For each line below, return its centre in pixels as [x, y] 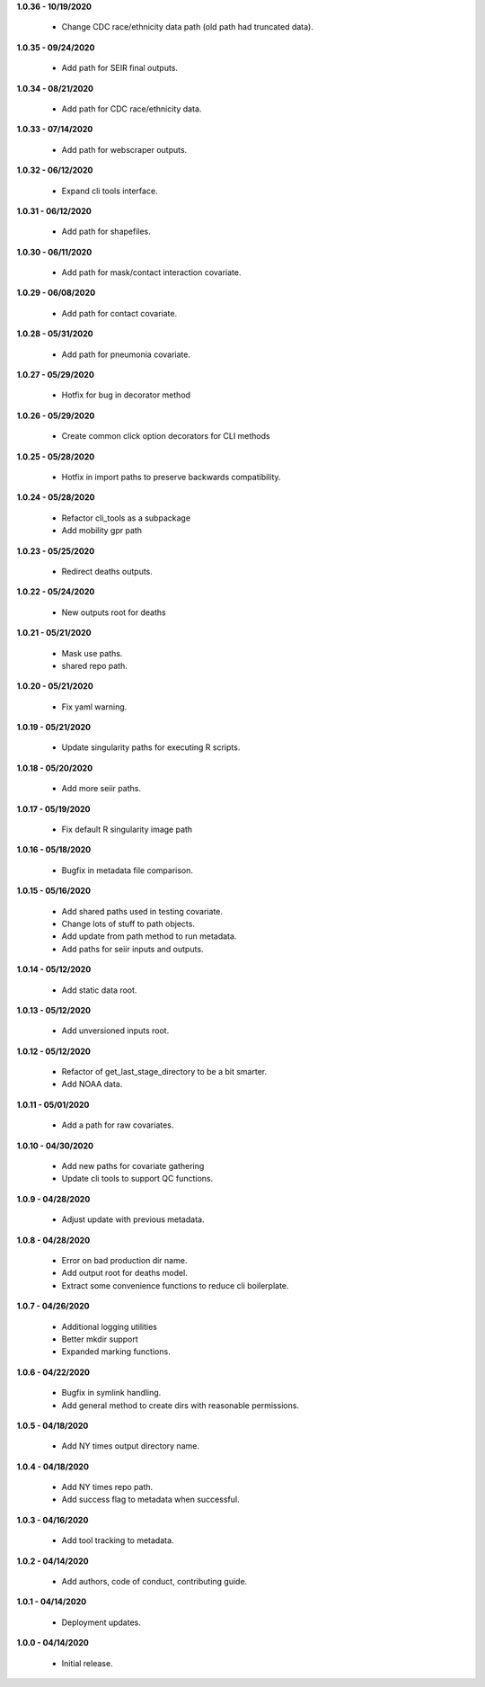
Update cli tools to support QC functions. [137, 1179]
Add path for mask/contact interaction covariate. [151, 272]
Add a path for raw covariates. [118, 1125]
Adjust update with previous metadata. [133, 1219]
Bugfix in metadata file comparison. [127, 870]
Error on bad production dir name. [124, 1260]
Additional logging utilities [109, 1326]
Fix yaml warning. [94, 707]
